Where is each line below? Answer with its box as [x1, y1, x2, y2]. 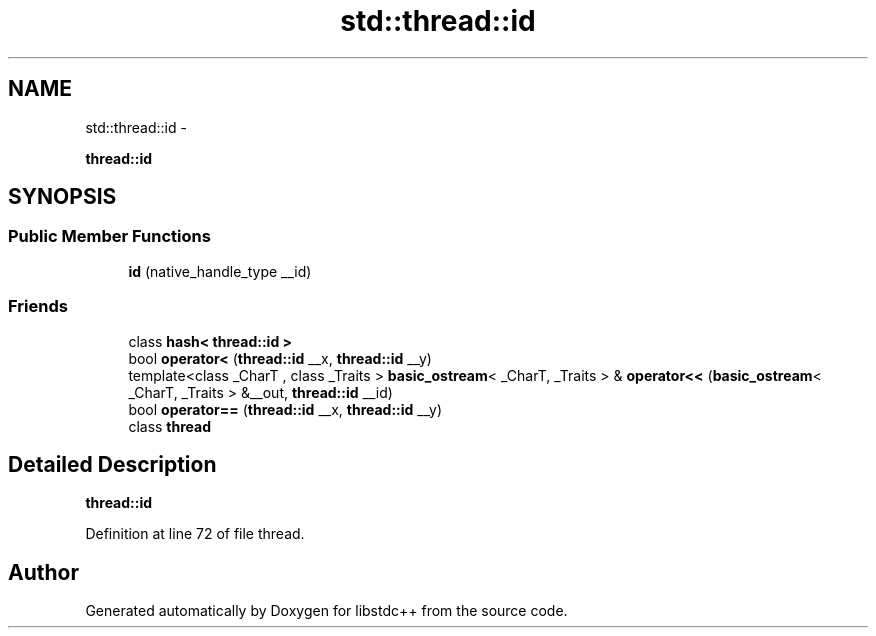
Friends [8, 296, 68, 317]
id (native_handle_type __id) [128, 262, 312, 280]
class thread [128, 417, 212, 435]
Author [8, 559, 79, 585]
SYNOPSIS [8, 184, 117, 210]
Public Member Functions [8, 226, 211, 247]
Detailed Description [8, 451, 217, 477]
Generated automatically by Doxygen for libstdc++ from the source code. [85, 602, 568, 620]
